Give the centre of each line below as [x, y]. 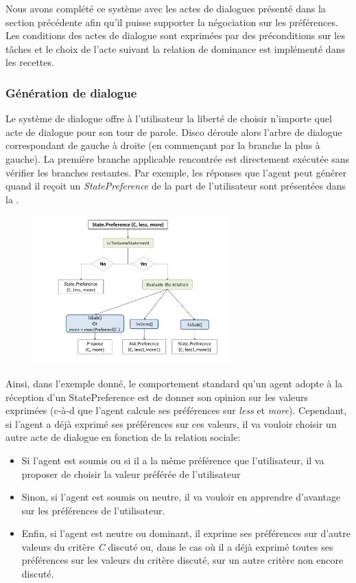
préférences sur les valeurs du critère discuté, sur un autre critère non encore [182, 560]
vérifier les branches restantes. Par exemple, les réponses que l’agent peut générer [176, 172]
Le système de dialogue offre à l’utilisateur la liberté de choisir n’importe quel [169, 118]
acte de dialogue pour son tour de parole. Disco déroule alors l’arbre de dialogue [174, 132]
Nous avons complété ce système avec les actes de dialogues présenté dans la [166, 8]
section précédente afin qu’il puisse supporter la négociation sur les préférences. [172, 22]
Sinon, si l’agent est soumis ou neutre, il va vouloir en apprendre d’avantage [181, 497]
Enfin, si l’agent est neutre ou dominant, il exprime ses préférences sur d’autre [186, 533]
